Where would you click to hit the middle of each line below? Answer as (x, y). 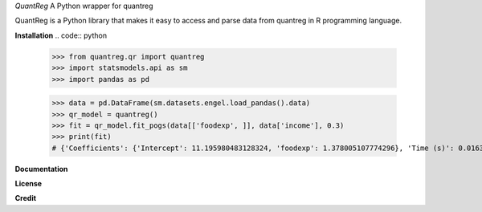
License (29, 184)
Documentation (41, 169)
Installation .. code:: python (61, 35)
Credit (25, 198)
